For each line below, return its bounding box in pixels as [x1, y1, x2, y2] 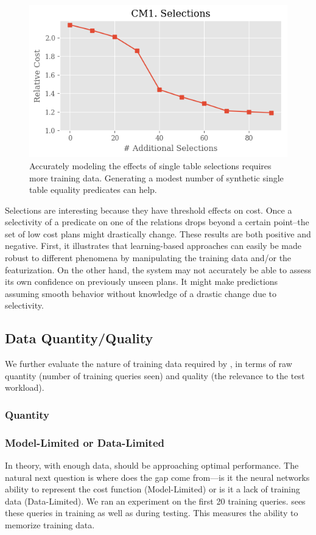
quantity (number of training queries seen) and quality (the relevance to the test [5, 369, 305, 382]
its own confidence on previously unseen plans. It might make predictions [5, 275, 278, 288]
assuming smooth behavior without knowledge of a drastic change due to [5, 287, 277, 299]
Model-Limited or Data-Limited [5, 435, 164, 450]
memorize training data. [5, 519, 95, 531]
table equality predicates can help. [29, 183, 157, 196]
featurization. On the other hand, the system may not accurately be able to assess [5, 263, 311, 276]
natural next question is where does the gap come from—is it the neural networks [5, 470, 310, 483]
